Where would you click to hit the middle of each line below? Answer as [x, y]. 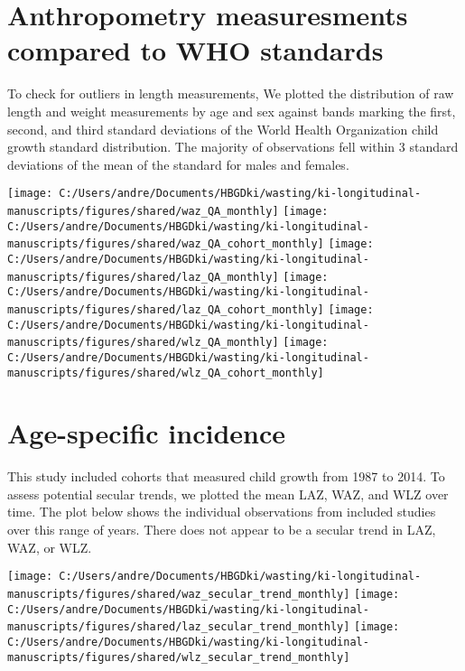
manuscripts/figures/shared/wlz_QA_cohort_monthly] [166, 373]
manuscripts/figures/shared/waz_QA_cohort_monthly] [166, 244]
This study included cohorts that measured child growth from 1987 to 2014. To [226, 476]
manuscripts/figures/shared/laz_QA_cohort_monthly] [166, 309]
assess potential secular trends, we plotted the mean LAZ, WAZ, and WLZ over [228, 494]
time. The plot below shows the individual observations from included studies [222, 512]
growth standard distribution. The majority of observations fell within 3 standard [233, 147]
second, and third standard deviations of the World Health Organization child [223, 129]
